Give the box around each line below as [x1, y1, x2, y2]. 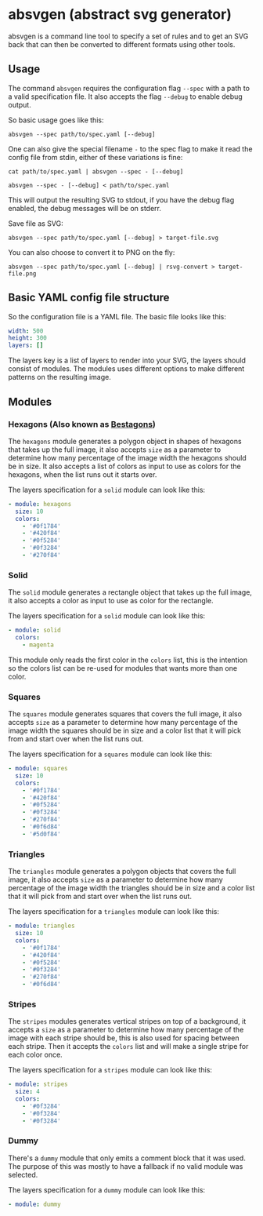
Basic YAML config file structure [8, 291, 170, 304]
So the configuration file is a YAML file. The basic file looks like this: [8, 311, 227, 321]
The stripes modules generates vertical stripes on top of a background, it [8, 1017, 247, 1026]
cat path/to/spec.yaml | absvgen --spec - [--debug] [8, 167, 184, 176]
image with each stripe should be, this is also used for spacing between [8, 1033, 240, 1043]
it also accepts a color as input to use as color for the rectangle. [8, 596, 214, 606]
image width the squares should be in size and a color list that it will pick [8, 726, 241, 735]
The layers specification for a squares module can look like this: [8, 749, 213, 759]
